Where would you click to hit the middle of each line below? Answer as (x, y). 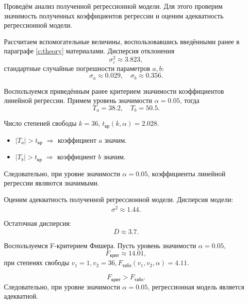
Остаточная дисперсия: (38, 223)
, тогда (190, 100)
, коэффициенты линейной (187, 173)
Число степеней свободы (40, 123)
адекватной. (21, 296)
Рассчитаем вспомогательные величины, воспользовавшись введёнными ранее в (122, 41)
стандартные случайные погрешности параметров (77, 68)
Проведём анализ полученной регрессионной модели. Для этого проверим (113, 6)
